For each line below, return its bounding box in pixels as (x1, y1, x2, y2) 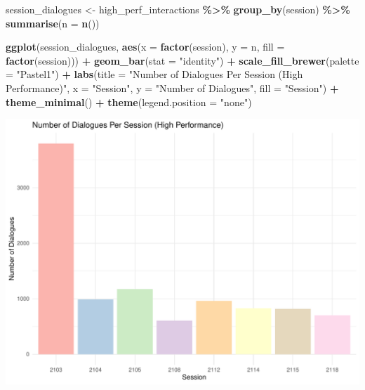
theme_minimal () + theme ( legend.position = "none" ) (6, 94, 252, 109)
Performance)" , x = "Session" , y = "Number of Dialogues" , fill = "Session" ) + (6, 80, 339, 95)
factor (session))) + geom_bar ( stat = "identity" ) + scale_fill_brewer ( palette (6, 53, 359, 67)
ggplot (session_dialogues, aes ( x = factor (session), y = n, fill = (6, 39, 285, 54)
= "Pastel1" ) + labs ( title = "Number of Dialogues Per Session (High (6, 67, 303, 82)
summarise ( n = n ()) (6, 15, 100, 30)
